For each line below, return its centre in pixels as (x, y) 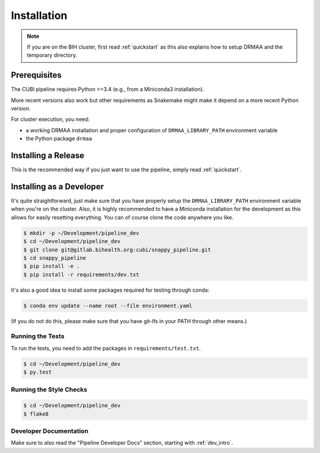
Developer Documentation (50, 431)
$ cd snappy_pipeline (55, 258)
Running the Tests (38, 336)
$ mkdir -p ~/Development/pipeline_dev (81, 233)
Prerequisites (36, 75)
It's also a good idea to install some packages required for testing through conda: (110, 290)
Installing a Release (48, 155)
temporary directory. (52, 55)
